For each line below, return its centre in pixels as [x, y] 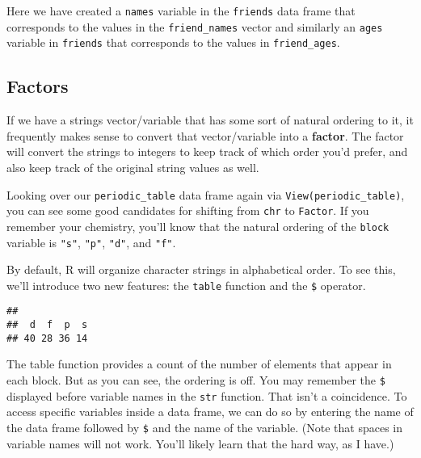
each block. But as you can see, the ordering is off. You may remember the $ [196, 379]
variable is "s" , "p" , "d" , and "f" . [91, 242]
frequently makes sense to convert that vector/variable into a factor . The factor [205, 135]
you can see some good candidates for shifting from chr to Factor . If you [188, 210]
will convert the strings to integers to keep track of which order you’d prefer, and [207, 151]
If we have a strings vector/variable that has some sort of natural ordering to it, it [210, 120]
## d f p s [47, 325]
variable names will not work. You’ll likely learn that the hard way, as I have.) [200, 443]
